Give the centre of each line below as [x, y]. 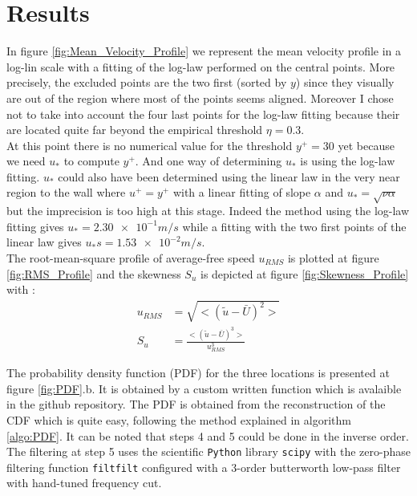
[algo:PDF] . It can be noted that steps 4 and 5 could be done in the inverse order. [208, 435]
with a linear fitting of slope [242, 192]
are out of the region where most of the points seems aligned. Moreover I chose [200, 98]
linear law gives [44, 242]
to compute [91, 161]
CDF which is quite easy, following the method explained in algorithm [179, 419]
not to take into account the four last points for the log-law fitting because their [203, 114]
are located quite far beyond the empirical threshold [135, 130]
